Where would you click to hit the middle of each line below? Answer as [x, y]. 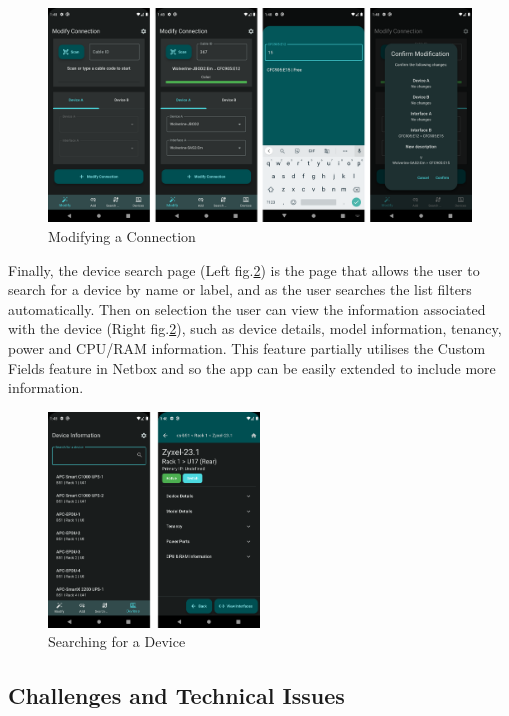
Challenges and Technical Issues [176, 695]
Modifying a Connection [122, 236]
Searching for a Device [117, 641]
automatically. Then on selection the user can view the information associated [247, 308]
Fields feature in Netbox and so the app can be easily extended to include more [252, 367]
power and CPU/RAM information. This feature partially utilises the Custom [247, 348]
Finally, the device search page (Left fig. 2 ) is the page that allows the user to [244, 269]
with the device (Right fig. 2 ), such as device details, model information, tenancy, [255, 328]
